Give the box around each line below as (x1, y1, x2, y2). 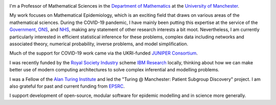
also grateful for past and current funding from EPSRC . (9, 83, 125, 89)
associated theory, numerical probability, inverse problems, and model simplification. (9, 41, 189, 47)
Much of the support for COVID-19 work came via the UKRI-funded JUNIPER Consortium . (9, 50, 198, 56)
